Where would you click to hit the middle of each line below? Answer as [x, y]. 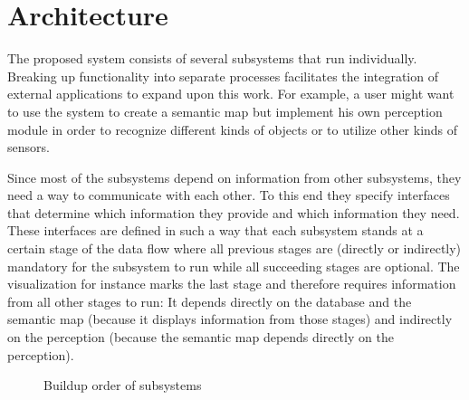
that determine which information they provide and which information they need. [234, 212]
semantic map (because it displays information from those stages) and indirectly [230, 319]
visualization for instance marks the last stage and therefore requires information [232, 284]
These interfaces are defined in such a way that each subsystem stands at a [215, 230]
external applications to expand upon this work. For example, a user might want [231, 94]
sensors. [29, 147]
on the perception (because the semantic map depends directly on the [201, 337]
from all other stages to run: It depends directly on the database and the [210, 301]
